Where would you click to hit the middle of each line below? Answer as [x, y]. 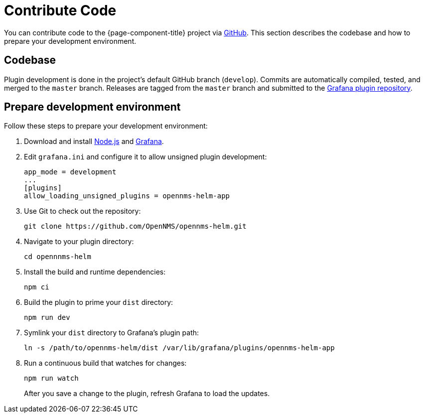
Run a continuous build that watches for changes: [105, 363]
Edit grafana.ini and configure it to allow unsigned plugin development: [145, 157]
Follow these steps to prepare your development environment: [106, 126]
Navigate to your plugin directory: [79, 242]
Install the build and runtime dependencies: [95, 272]
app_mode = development [70, 172]
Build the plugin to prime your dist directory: [99, 302]
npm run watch [51, 378]
